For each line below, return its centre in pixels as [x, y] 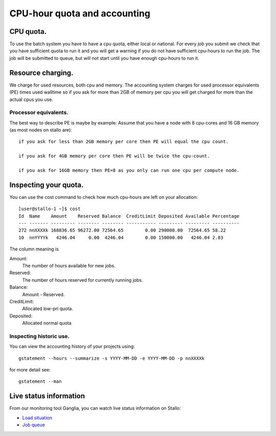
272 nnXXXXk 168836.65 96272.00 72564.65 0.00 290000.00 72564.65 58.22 [122, 230]
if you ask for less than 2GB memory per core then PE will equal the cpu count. [124, 142]
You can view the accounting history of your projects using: [72, 346]
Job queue [34, 425]
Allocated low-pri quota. [48, 309]
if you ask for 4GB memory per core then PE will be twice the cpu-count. [114, 156]
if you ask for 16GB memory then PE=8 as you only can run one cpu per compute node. [129, 171]
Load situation [37, 418]
